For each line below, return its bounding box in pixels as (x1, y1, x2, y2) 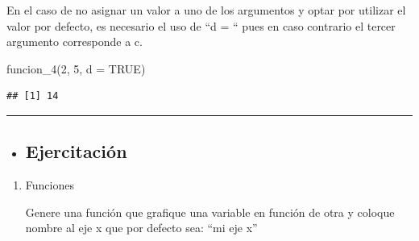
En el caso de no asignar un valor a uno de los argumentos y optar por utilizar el (6, 2, 406, 18)
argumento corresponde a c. (6, 33, 143, 50)
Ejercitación (25, 139, 127, 164)
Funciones (25, 177, 74, 193)
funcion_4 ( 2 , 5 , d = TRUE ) (6, 60, 146, 77)
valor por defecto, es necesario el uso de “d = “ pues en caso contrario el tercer (6, 17, 396, 34)
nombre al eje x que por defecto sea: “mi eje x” (25, 219, 258, 236)
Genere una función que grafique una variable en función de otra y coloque (25, 203, 395, 220)
